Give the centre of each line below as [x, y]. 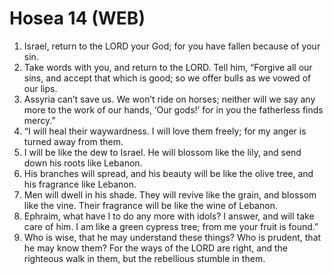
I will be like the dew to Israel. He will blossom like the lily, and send [162, 152]
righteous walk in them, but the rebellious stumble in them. [144, 258]
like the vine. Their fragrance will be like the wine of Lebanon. [150, 205]
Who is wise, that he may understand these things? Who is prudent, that [172, 237]
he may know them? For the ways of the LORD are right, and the [155, 248]
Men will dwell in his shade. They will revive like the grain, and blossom [170, 194]
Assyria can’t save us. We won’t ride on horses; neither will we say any [169, 99]
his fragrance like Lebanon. [80, 184]
